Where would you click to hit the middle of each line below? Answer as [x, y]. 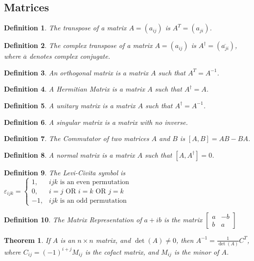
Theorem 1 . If [27, 240]
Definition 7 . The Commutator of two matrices [77, 138]
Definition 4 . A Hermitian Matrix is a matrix [74, 89]
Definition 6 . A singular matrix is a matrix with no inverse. [96, 122]
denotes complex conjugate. [69, 56]
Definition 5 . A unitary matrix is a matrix [70, 105]
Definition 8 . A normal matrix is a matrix [69, 154]
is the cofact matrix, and [122, 251]
